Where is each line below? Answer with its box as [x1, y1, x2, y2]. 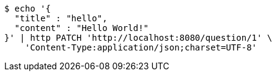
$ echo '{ [4, 4, 51, 13]
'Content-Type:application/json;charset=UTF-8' [24, 43, 257, 52]
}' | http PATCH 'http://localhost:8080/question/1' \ [4, 33, 273, 43]
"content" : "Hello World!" [14, 23, 149, 33]
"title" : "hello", [14, 13, 108, 23]
